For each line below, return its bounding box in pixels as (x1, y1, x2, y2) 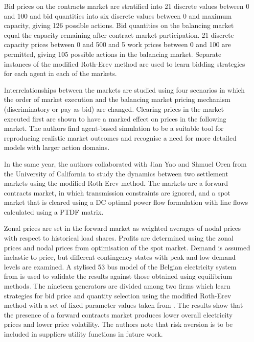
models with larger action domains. (4, 142, 110, 152)
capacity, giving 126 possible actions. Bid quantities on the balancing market (4, 20, 234, 30)
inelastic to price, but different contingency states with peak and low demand (4, 252, 236, 262)
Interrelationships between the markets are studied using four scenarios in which (4, 84, 245, 95)
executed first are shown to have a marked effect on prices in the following (4, 113, 227, 123)
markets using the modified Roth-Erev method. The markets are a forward (4, 178, 228, 188)
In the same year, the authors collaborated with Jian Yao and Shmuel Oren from (4, 158, 247, 169)
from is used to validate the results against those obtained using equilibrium (4, 271, 232, 281)
